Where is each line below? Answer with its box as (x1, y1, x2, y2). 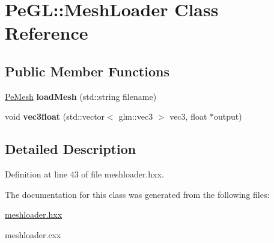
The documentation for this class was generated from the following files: (5, 188, 270, 200)
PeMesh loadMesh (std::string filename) (5, 90, 157, 102)
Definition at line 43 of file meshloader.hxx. (5, 168, 164, 180)
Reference (5, 20, 88, 45)
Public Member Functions (5, 61, 169, 80)
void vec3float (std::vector (5, 110, 105, 123)
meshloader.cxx (5, 228, 61, 241)
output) (214, 110, 242, 123)
